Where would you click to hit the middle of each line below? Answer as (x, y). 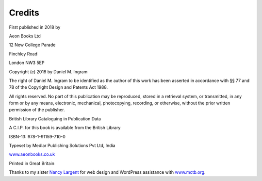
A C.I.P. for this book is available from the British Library (65, 128)
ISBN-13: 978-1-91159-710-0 (37, 136)
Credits (24, 13)
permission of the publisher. (37, 110)
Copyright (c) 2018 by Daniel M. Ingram (48, 72)
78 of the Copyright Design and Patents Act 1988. (58, 87)
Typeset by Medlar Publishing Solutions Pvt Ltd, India (62, 146)
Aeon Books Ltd (25, 36)
